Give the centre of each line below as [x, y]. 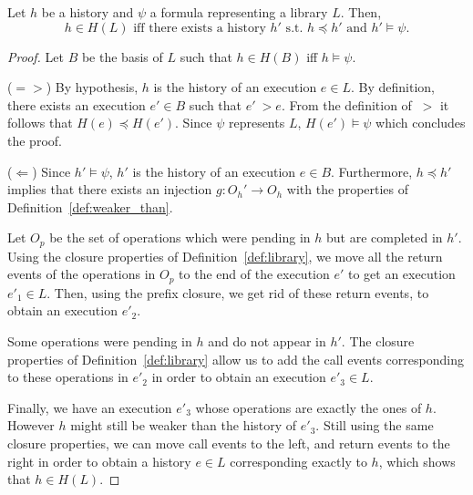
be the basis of [122, 56]
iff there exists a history [200, 28]
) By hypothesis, [92, 87]
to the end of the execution [254, 274]
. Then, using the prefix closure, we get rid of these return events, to [238, 292]
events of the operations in [82, 274]
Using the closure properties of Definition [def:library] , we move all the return [225, 256]
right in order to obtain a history [99, 461]
